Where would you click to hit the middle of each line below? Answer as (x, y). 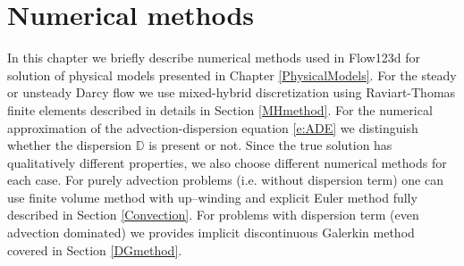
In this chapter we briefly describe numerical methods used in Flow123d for (214, 58)
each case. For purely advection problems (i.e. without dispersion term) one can (225, 180)
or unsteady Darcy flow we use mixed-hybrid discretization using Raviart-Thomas (232, 92)
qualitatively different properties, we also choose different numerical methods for (227, 162)
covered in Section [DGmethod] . (95, 249)
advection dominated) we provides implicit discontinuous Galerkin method (211, 233)
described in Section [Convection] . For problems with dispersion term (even (213, 215)
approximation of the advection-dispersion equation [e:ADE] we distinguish (213, 127)
